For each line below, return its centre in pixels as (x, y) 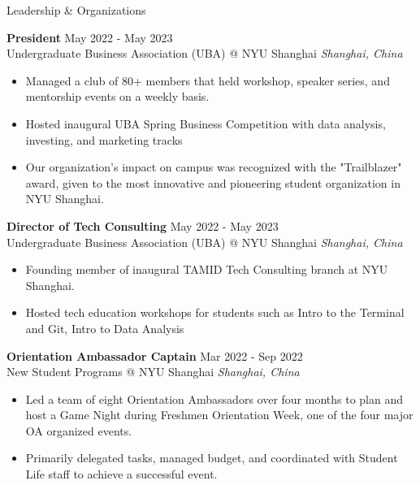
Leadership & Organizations (76, 10)
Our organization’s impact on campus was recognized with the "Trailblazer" (214, 167)
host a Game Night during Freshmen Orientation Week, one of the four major (219, 415)
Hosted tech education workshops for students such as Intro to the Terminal (215, 312)
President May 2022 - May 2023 (90, 37)
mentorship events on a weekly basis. (117, 96)
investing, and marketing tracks (104, 139)
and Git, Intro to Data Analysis (105, 328)
